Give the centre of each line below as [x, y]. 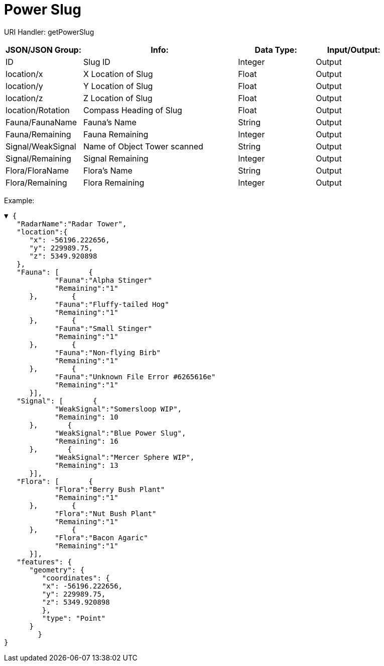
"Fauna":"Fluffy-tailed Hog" [112, 304]
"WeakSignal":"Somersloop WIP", [118, 409]
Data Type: [276, 50]
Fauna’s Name [110, 122]
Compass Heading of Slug [133, 110]
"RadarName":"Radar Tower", [72, 224]
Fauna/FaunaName [41, 122]
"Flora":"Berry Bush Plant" [110, 489]
